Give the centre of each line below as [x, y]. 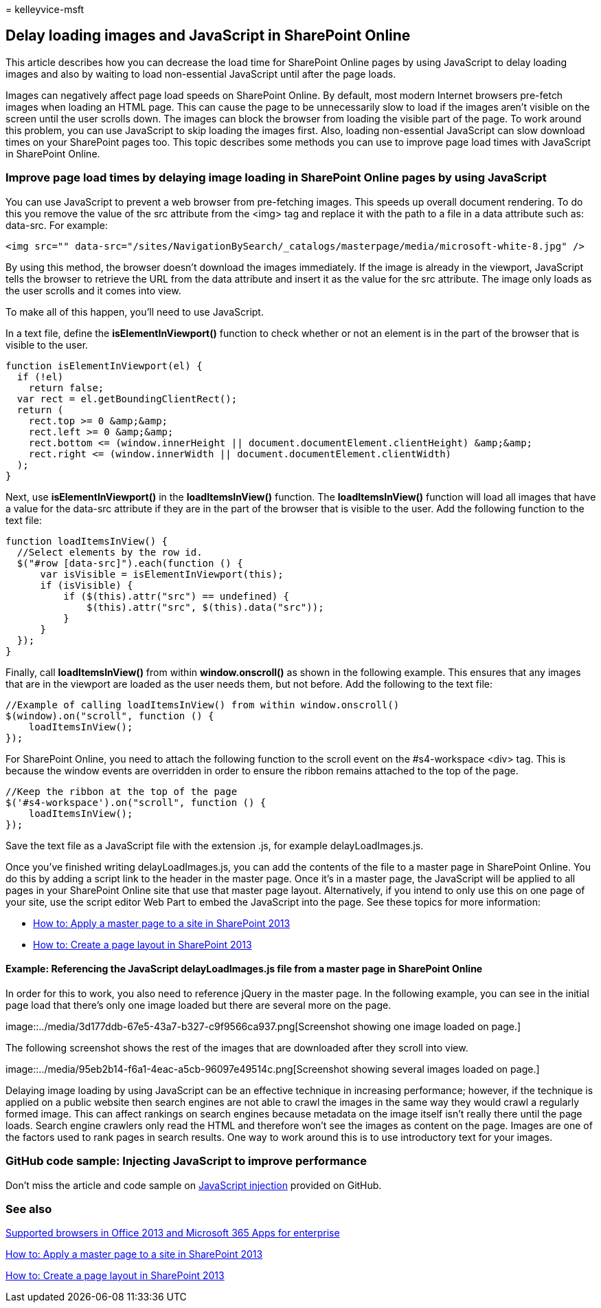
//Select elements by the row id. [110, 552]
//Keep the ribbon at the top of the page [122, 791]
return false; [66, 388]
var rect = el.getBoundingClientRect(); [127, 399]
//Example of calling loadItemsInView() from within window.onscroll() [203, 705]
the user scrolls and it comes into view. [93, 290]
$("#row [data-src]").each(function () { [130, 563]
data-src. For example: [57, 225]
